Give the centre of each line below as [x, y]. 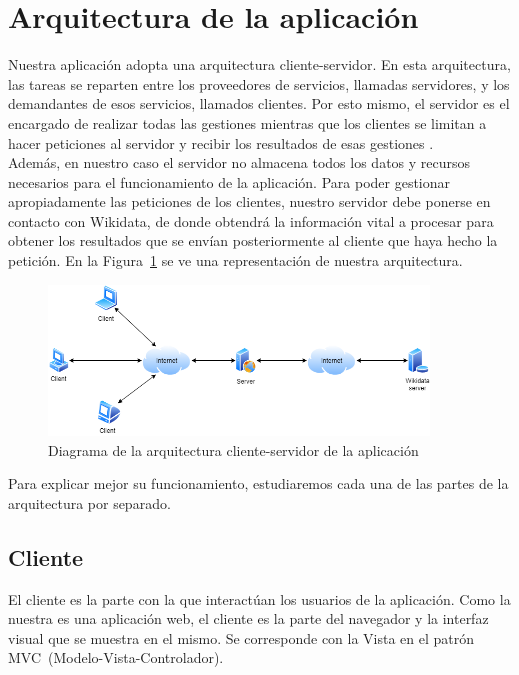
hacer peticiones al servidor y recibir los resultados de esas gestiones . [221, 142]
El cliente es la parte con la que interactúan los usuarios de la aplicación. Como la [259, 598]
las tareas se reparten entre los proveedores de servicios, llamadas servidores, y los [259, 83]
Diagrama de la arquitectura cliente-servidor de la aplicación [233, 449]
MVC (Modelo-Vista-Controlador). [116, 657]
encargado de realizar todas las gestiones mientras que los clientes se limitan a [247, 122]
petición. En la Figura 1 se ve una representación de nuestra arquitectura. [235, 260]
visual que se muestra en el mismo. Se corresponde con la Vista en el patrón [241, 637]
